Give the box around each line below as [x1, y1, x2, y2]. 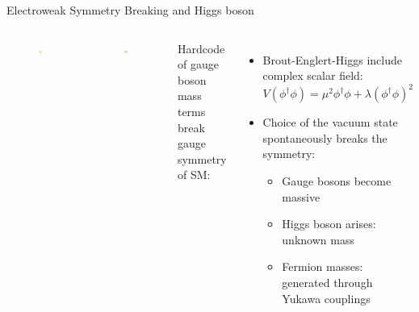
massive [282, 188, 321, 205]
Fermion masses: [282, 258, 363, 275]
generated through [282, 274, 373, 291]
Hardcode [177, 40, 225, 56]
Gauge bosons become [282, 173, 392, 189]
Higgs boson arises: [282, 215, 376, 232]
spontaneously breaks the [262, 129, 388, 146]
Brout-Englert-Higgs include [262, 51, 402, 68]
